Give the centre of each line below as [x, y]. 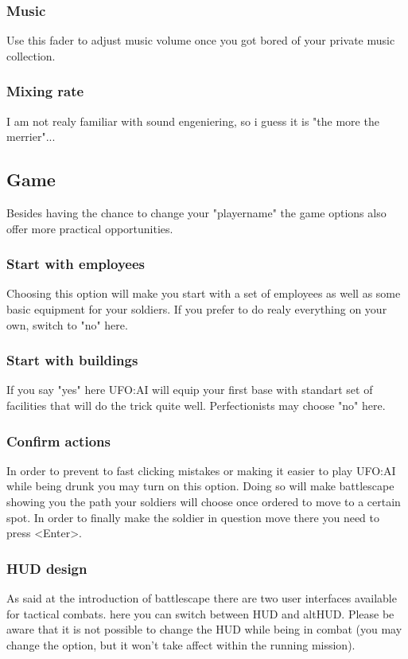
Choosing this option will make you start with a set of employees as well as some [204, 293]
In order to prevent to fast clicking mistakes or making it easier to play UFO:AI [201, 470]
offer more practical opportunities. [90, 228]
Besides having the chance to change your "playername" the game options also [196, 213]
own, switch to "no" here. [67, 324]
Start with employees [76, 264]
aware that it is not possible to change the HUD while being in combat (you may [204, 629]
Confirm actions [58, 441]
